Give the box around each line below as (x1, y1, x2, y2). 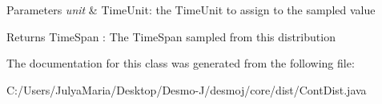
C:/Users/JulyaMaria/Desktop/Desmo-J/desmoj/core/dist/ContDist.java (6, 81, 367, 98)
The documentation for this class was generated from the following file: (6, 55, 355, 71)
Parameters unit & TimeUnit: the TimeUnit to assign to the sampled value (6, 2, 376, 17)
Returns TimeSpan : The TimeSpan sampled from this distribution (6, 28, 336, 44)
